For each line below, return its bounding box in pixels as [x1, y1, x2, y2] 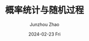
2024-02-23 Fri [28, 31, 61, 37]
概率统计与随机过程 [4, 4, 84, 16]
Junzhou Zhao [29, 21, 59, 27]
